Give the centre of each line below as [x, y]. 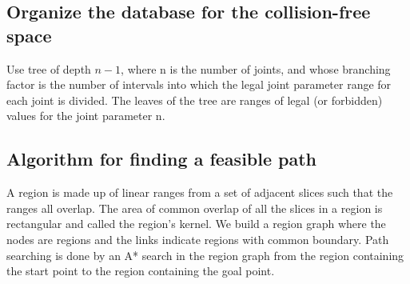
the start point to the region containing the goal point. [141, 271]
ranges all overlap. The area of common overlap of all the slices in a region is [195, 208]
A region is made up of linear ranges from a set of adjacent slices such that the [200, 192]
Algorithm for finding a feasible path [162, 159]
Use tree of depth [49, 68]
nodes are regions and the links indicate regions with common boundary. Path [198, 239]
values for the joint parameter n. [86, 116]
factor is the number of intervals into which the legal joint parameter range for [199, 84]
